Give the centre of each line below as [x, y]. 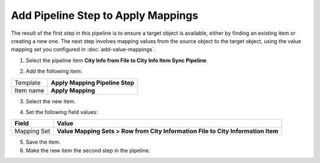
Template [28, 83]
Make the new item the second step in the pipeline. [88, 150]
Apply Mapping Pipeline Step [92, 83]
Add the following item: [54, 71]
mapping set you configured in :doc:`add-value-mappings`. [83, 50]
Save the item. [43, 142]
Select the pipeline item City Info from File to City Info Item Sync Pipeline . [117, 60]
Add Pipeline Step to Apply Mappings [105, 15]
